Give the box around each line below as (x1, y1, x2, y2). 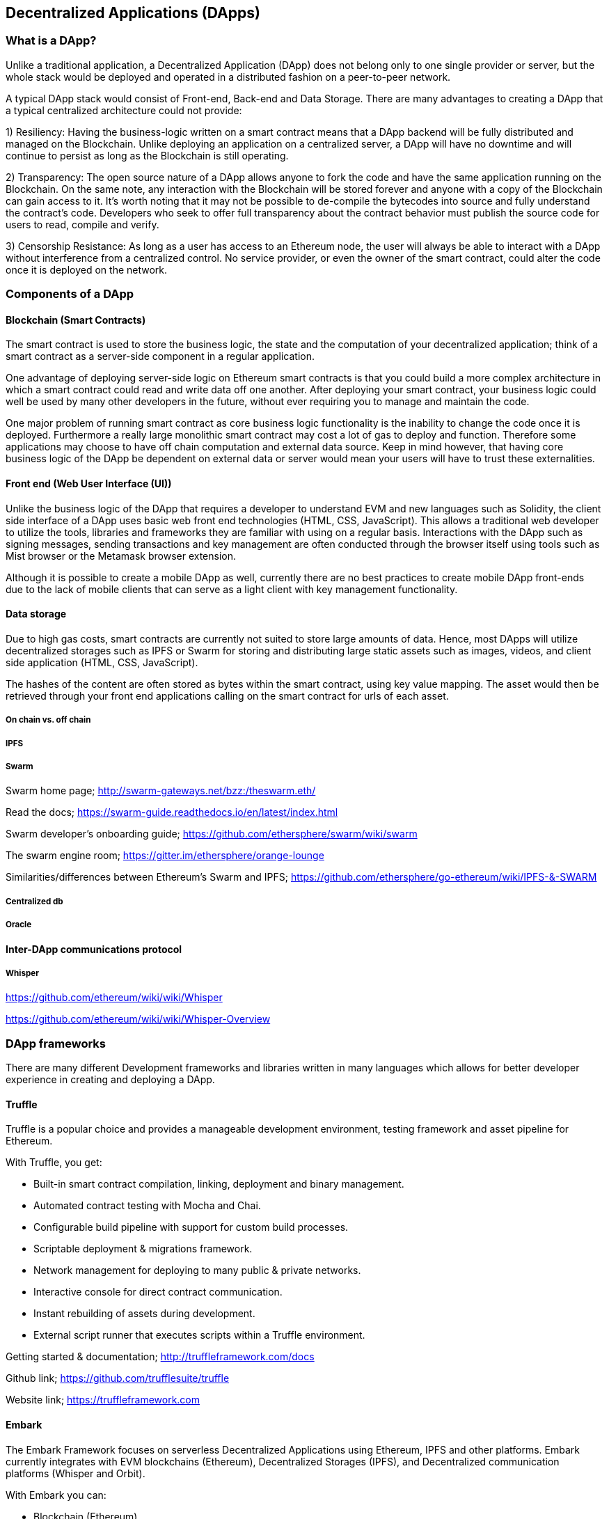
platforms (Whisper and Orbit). (6, 1467, 145, 1479)
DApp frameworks (6, 1036, 106, 1050)
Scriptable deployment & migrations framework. (33, 1243, 253, 1255)
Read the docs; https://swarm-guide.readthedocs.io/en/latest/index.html (6, 806, 338, 819)
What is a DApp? (6, 33, 97, 48)
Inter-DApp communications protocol (6, 943, 182, 955)
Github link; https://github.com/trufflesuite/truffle (6, 1372, 230, 1385)
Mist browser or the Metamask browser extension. (6, 549, 237, 562)
